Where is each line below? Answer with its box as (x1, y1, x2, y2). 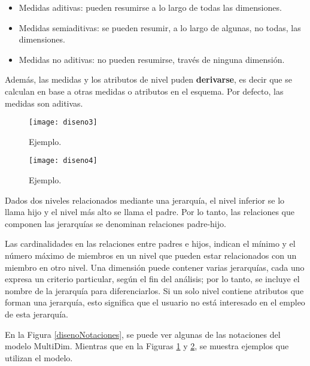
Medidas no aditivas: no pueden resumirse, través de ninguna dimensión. (19, 53, 285, 65)
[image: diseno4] (29, 156, 98, 165)
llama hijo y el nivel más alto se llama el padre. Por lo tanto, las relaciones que (5, 205, 294, 218)
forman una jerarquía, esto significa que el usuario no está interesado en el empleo (5, 296, 305, 308)
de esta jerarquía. (5, 308, 68, 320)
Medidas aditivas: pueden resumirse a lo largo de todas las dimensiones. (19, 1, 282, 13)
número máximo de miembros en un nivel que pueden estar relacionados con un (5, 249, 297, 262)
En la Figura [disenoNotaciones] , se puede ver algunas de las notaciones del (5, 328, 281, 340)
